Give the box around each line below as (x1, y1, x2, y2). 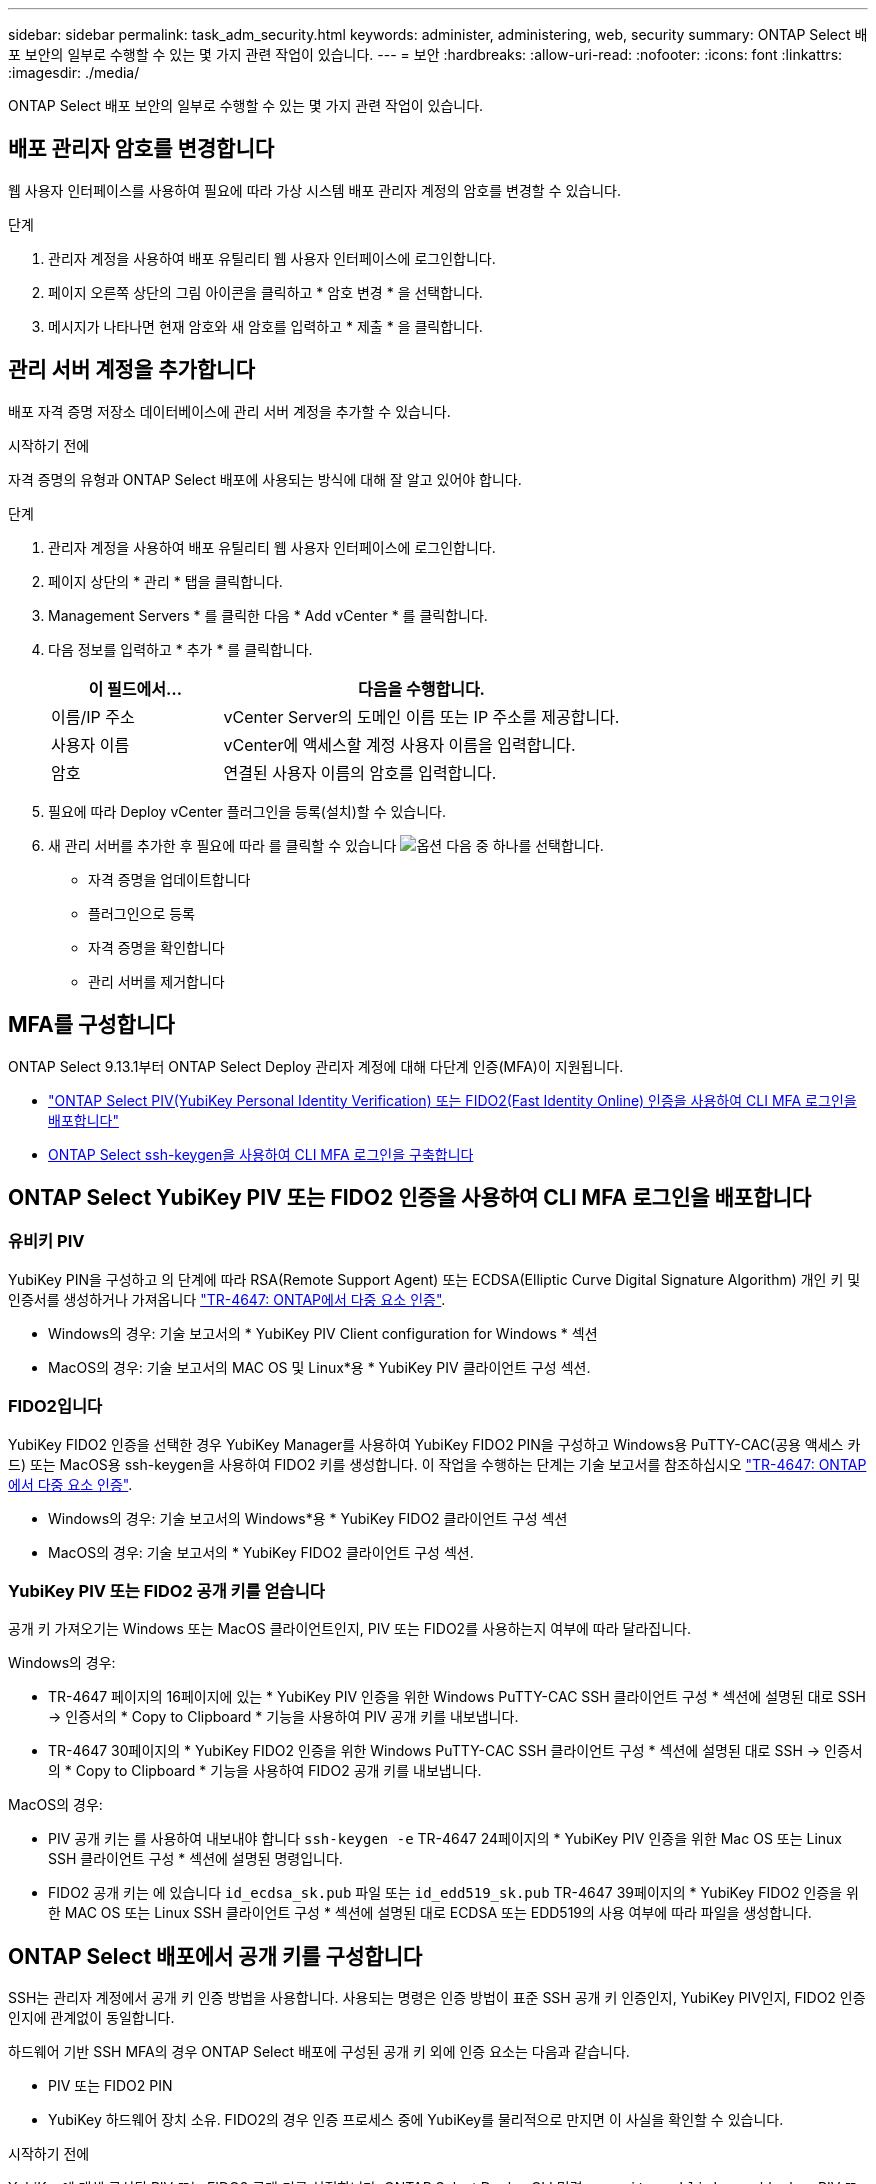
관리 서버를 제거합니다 (88, 972, 225, 990)
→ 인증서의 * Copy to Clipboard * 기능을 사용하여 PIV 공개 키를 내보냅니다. (48, 1708, 519, 1726)
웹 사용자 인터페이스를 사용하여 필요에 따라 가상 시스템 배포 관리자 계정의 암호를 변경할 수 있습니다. (8, 181, 621, 199)
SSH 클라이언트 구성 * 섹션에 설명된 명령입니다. (48, 1850, 343, 1868)
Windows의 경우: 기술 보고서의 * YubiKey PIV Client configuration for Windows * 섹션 (48, 1324, 598, 1342)
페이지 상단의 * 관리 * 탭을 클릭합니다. (48, 572, 283, 590)
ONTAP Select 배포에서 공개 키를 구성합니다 (8, 1943, 423, 1969)
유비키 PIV (8, 1231, 85, 1252)
